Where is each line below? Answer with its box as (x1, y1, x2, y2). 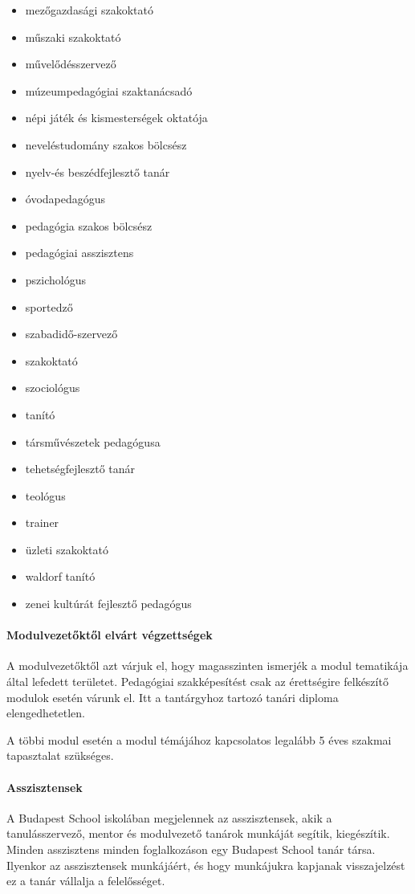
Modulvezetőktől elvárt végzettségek (6, 627, 213, 643)
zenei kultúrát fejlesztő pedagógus (25, 595, 192, 612)
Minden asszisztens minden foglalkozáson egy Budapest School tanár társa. (6, 841, 376, 857)
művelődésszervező (25, 55, 116, 72)
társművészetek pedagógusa (25, 433, 161, 450)
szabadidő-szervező (25, 325, 118, 342)
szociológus (25, 379, 80, 396)
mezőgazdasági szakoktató (25, 2, 153, 18)
